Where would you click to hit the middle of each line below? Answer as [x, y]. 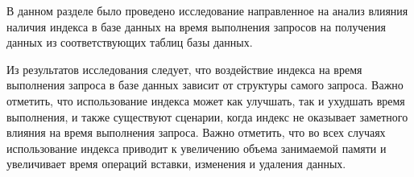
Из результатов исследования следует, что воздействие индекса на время [184, 69]
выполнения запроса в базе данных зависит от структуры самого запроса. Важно [205, 85]
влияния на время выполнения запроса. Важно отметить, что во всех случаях [196, 132]
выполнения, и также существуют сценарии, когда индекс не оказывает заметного [207, 116]
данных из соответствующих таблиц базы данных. [130, 42]
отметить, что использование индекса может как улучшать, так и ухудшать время [206, 100]
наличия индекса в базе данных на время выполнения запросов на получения [196, 26]
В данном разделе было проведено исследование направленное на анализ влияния [207, 10]
